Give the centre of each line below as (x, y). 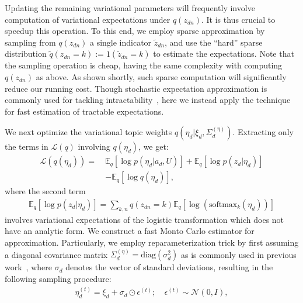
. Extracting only (263, 132)
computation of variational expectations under (88, 19)
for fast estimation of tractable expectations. (84, 111)
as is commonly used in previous (238, 254)
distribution (26, 54)
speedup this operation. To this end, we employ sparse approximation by (135, 31)
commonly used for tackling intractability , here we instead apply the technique (148, 100)
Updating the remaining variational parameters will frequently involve (130, 8)
